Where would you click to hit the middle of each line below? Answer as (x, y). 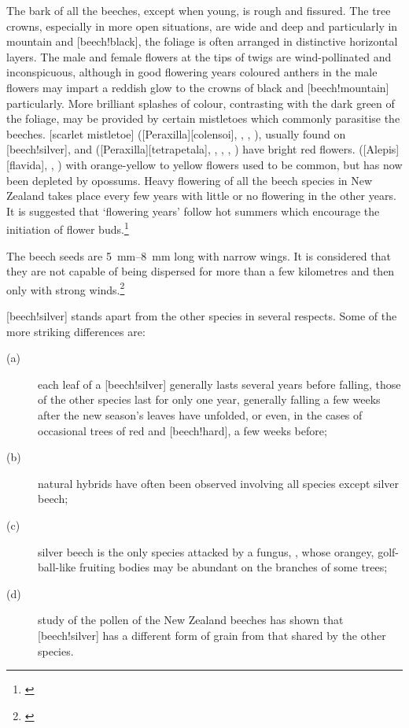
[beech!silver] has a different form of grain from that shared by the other (212, 635)
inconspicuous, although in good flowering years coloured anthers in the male (192, 72)
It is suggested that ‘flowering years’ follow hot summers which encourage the (193, 211)
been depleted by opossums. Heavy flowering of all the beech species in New (190, 180)
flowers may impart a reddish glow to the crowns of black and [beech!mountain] (198, 87)
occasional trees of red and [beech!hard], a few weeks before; (182, 430)
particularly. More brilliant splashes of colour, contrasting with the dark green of (201, 103)
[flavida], (27, 164)
